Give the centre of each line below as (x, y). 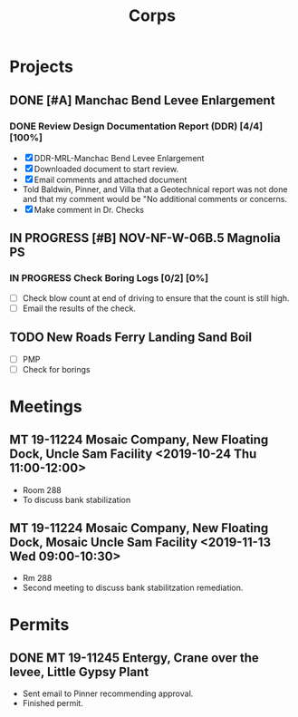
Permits (39, 624)
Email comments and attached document (111, 179)
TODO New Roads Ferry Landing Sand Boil (130, 338)
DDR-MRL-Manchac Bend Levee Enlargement (119, 158)
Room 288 (42, 489)
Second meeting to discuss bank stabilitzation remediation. (133, 588)
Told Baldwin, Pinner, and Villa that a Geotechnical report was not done (155, 189)
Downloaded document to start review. (106, 169)
